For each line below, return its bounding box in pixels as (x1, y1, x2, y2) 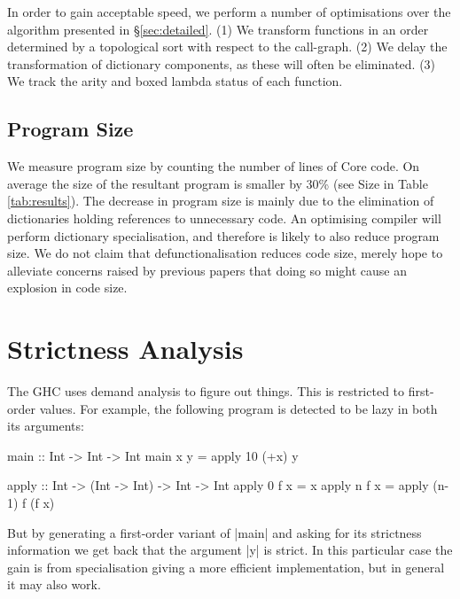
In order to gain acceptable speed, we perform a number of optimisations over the (7, 3, 451, 20)
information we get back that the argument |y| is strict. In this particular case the (7, 541, 453, 559)
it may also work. (7, 575, 101, 594)
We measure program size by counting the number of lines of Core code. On (7, 157, 420, 175)
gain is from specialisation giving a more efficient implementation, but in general (7, 557, 445, 576)
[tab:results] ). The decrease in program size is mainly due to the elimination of (7, 191, 434, 210)
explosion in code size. (7, 278, 128, 297)
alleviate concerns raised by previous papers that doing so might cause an (7, 261, 407, 279)
